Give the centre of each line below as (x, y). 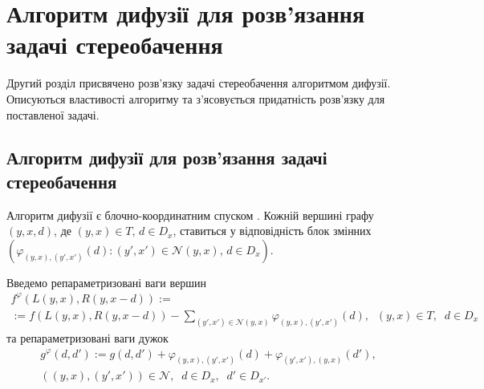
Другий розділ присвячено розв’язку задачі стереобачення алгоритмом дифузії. (199, 83)
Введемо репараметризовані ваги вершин (106, 282)
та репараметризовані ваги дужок (87, 337)
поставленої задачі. (53, 114)
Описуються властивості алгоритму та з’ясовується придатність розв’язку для (196, 98)
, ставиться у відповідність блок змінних (272, 231)
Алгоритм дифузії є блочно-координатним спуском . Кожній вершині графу (190, 215)
